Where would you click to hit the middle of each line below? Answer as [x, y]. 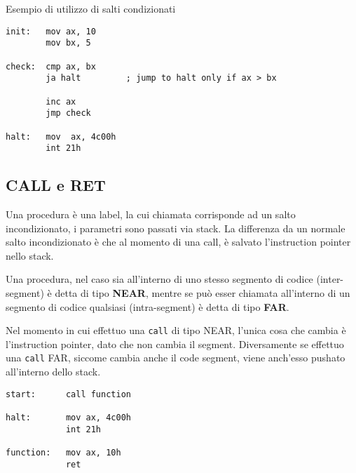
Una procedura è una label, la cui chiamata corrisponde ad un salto [151, 214]
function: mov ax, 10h [63, 452]
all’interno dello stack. [53, 372]
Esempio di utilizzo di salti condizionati [91, 8]
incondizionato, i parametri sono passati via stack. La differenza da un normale [176, 228]
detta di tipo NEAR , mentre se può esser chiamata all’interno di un [203, 292]
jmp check [68, 113]
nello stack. [30, 255]
